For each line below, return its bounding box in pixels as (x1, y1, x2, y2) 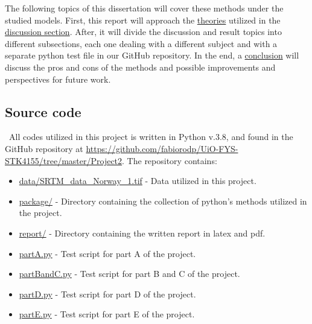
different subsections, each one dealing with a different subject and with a (5, 37, 278, 49)
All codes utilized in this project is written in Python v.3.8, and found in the (8, 130, 293, 143)
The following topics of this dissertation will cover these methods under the (5, 2, 284, 14)
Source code (5, 102, 81, 121)
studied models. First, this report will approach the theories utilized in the (5, 13, 281, 26)
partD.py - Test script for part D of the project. (19, 287, 196, 300)
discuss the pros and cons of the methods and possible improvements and (5, 60, 276, 73)
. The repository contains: (122, 154, 217, 167)
